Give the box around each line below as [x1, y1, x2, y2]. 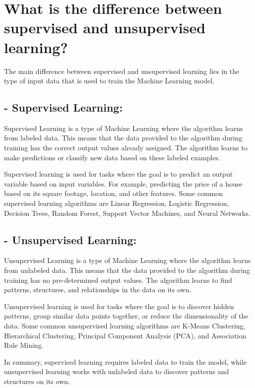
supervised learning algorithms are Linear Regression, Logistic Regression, [4, 198, 229, 208]
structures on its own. [4, 376, 70, 386]
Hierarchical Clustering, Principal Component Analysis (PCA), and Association [4, 330, 247, 340]
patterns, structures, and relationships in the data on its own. [4, 284, 191, 295]
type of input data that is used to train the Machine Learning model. [4, 75, 214, 86]
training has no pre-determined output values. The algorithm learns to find [4, 274, 232, 285]
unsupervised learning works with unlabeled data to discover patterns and [4, 366, 229, 377]
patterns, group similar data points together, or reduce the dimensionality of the [4, 311, 249, 321]
